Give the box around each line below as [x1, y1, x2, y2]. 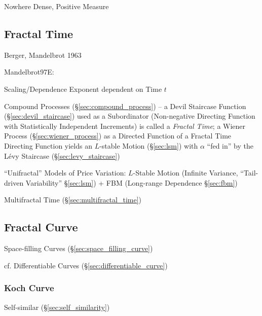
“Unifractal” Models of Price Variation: [4, 167, 126, 178]
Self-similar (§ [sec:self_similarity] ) [4, 301, 110, 312]
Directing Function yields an [4, 140, 92, 151]
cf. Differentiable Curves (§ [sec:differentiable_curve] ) [4, 260, 168, 270]
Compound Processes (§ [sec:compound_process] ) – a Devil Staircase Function [4, 100, 246, 111]
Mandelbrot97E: [4, 66, 54, 77]
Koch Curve [4, 282, 54, 294]
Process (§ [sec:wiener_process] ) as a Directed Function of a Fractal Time [4, 130, 232, 141]
